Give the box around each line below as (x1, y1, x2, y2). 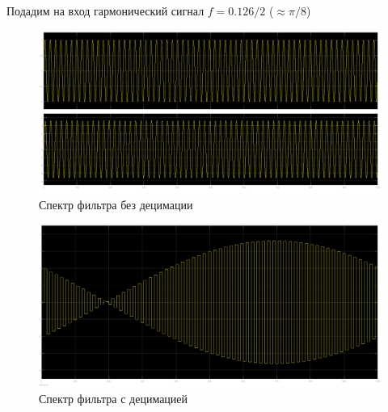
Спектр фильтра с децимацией (39, 389, 188, 406)
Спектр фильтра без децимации (39, 195, 193, 212)
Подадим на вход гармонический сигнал (6, 2, 205, 19)
